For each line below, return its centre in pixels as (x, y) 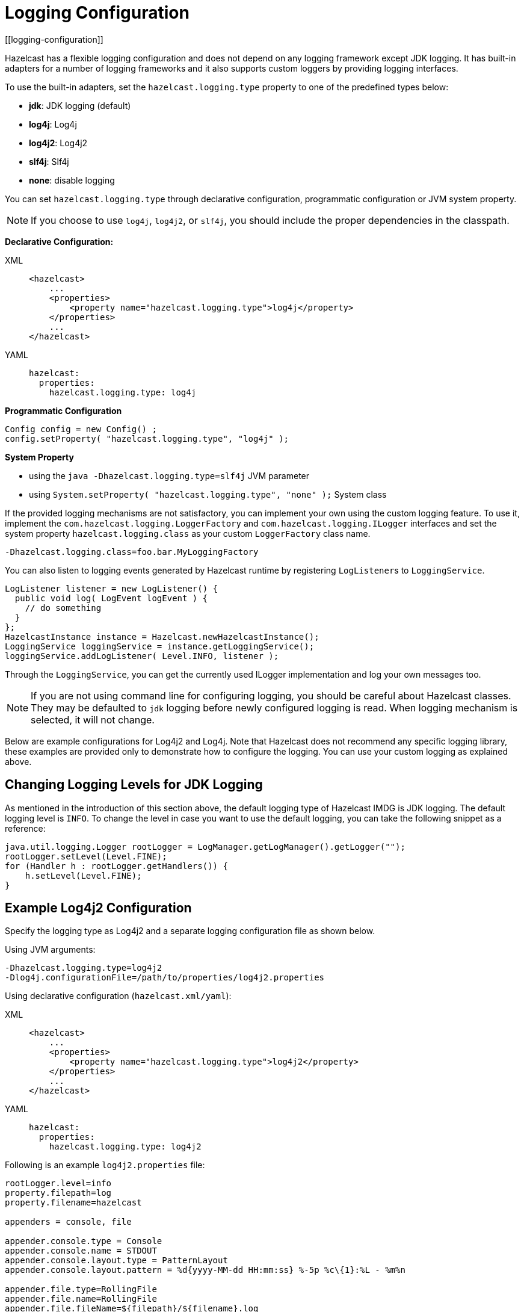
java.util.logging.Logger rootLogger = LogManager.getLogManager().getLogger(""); (205, 846)
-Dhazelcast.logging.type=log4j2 (84, 968)
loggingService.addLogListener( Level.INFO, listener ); (142, 656)
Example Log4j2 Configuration (98, 908)
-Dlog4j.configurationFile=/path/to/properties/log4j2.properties (165, 978)
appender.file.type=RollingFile (81, 1289)
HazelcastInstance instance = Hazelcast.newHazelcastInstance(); (162, 636)
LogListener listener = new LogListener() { (112, 588)
